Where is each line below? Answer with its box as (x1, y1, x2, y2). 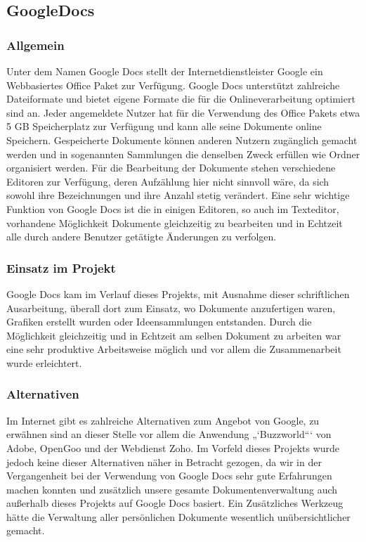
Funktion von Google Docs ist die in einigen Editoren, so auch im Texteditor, (6, 201, 339, 216)
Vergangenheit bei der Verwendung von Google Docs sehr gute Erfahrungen (6, 468, 332, 483)
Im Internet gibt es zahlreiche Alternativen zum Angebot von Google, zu (6, 413, 320, 427)
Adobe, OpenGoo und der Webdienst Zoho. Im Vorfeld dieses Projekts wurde (6, 440, 340, 455)
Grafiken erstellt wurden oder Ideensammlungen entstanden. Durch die (6, 314, 312, 329)
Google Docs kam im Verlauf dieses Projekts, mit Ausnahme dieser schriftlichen (6, 286, 350, 301)
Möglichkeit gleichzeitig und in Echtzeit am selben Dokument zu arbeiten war (6, 328, 341, 342)
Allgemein (6, 36, 65, 53)
